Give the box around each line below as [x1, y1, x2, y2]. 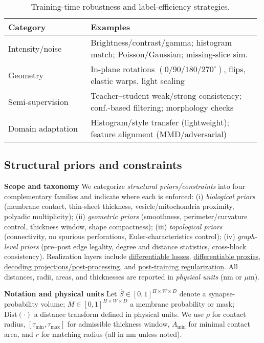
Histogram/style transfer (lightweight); [91, 116, 229, 128]
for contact [212, 308, 246, 319]
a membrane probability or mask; [130, 298, 235, 309]
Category [8, 21, 46, 33]
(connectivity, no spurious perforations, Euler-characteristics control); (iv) [4, 231, 235, 242]
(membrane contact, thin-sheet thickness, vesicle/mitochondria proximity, [4, 201, 234, 211]
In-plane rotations [91, 63, 155, 75]
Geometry [8, 69, 44, 81]
